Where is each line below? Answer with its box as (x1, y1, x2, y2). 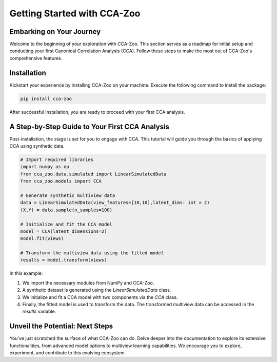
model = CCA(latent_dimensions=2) (20, 228, 107, 234)
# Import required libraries (20, 157, 94, 163)
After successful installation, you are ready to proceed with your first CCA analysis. (9, 109, 186, 115)
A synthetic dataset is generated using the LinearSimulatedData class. (22, 287, 171, 293)
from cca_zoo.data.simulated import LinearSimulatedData (20, 171, 167, 177)
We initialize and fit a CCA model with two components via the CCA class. (22, 294, 178, 300)
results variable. (22, 308, 56, 315)
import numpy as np (20, 164, 69, 170)
